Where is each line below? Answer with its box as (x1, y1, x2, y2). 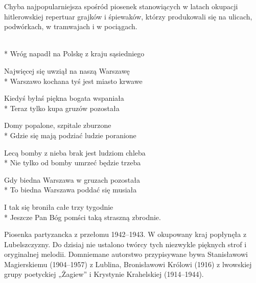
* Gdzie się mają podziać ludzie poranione (4, 129, 136, 140)
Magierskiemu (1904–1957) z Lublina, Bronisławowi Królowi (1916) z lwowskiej (4, 258, 252, 269)
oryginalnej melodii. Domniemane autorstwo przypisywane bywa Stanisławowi (4, 249, 248, 259)
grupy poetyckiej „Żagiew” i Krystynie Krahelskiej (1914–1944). (4, 269, 204, 279)
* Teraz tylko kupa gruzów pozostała (4, 102, 120, 113)
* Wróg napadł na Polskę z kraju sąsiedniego (4, 48, 145, 59)
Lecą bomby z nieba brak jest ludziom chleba (4, 147, 146, 158)
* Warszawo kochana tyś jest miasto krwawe (4, 75, 143, 86)
